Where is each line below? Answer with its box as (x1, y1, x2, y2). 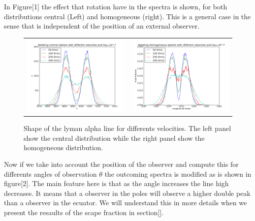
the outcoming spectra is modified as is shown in (104, 168, 252, 179)
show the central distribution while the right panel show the (24, 132, 205, 143)
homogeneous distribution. (24, 142, 103, 153)
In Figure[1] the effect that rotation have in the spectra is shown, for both (4, 1, 227, 11)
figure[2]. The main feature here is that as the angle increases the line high (4, 178, 229, 189)
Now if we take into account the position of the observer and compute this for (4, 158, 239, 169)
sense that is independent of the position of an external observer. (4, 21, 200, 31)
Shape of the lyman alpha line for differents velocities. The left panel (24, 123, 231, 133)
